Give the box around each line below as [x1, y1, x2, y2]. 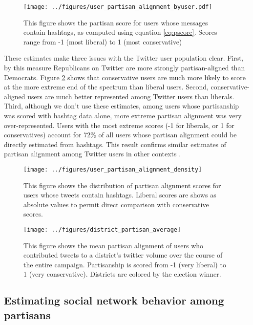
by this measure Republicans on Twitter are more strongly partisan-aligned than [4, 63, 245, 73]
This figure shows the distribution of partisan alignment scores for [23, 180, 221, 190]
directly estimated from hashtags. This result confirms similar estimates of [4, 139, 227, 149]
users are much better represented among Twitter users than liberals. [27, 91, 234, 101]
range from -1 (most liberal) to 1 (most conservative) [23, 36, 182, 46]
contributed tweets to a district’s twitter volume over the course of [23, 250, 223, 260]
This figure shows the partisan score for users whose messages [23, 17, 208, 27]
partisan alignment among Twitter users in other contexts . [4, 149, 181, 159]
